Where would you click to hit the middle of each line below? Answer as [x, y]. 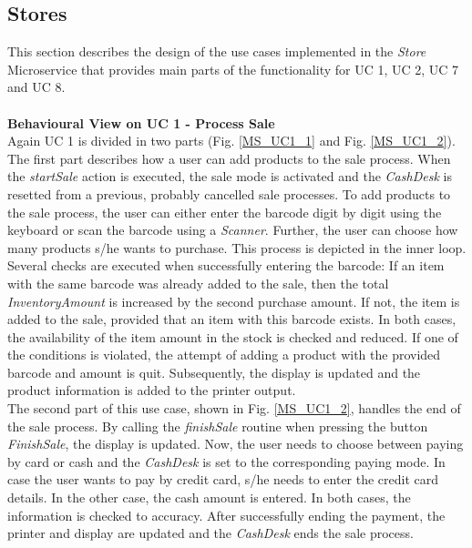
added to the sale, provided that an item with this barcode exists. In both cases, [232, 319]
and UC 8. [36, 87]
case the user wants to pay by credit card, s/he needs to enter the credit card [223, 479]
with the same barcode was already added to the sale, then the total [198, 283]
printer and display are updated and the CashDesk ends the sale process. [210, 533]
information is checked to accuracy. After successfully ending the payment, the [226, 515]
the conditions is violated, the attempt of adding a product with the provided [224, 355]
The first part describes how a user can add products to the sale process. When [229, 158]
